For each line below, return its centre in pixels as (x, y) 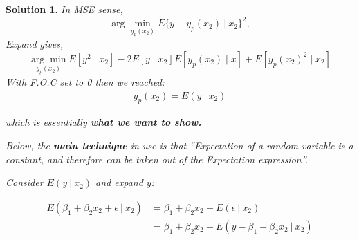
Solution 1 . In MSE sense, (64, 9)
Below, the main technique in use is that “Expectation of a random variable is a (179, 145)
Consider (25, 182)
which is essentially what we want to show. (104, 122)
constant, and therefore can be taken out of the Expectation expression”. (157, 159)
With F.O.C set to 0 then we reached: (85, 81)
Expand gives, (35, 44)
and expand (119, 182)
